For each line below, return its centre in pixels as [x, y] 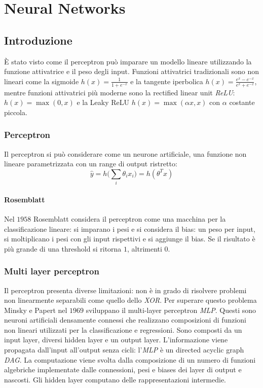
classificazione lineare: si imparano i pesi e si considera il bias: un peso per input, [130, 228]
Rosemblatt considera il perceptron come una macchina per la [129, 218]
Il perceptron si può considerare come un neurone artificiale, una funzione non [125, 153]
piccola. [16, 112]
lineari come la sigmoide [42, 81]
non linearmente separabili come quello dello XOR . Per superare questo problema [130, 300]
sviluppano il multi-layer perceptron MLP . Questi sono [171, 310]
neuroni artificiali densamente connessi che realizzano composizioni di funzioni [125, 320]
